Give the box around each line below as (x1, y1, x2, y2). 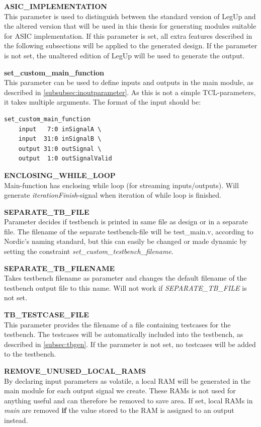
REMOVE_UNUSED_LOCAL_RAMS (4, 366, 146, 376)
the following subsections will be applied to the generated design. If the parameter (4, 40, 257, 51)
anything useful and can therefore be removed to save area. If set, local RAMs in (4, 395, 253, 405)
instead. (4, 414, 28, 425)
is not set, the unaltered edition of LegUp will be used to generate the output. (4, 50, 245, 60)
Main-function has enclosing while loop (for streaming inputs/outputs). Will (4, 180, 239, 190)
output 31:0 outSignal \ (18, 145, 102, 152)
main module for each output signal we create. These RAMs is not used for (4, 385, 236, 396)
